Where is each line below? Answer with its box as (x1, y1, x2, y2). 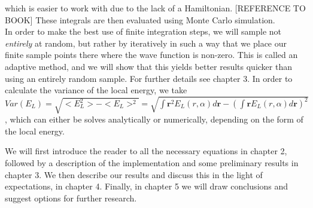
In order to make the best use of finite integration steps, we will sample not (5, 25, 282, 38)
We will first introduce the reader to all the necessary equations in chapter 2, (5, 145, 287, 157)
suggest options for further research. (5, 191, 137, 204)
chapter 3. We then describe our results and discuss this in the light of (5, 168, 263, 181)
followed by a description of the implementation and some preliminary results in (5, 157, 299, 169)
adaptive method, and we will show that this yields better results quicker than (5, 60, 293, 72)
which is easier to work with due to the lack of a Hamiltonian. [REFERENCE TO (5, 2, 306, 14)
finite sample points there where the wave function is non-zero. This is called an (5, 48, 298, 61)
